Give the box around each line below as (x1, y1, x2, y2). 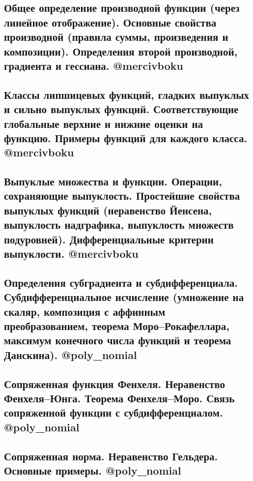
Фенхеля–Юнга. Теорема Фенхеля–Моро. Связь (4, 390, 235, 405)
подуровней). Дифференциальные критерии (4, 231, 214, 246)
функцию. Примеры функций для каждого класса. (4, 130, 248, 145)
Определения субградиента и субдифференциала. (4, 274, 238, 290)
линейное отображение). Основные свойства (4, 14, 217, 30)
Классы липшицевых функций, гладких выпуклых (4, 87, 250, 102)
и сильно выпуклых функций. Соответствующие (4, 101, 239, 117)
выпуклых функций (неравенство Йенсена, (4, 202, 212, 217)
